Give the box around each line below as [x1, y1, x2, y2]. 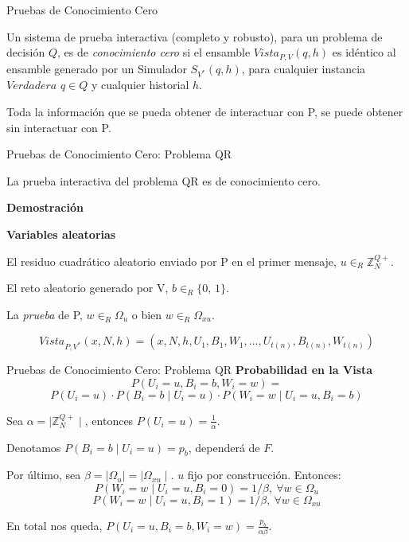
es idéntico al [332, 44, 396, 60]
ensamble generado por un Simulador [6, 60, 187, 76]
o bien [131, 306, 162, 322]
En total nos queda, [6, 517, 103, 533]
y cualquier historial [92, 76, 189, 93]
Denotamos [6, 439, 61, 455]
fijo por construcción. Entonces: [187, 466, 341, 483]
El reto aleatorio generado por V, [6, 279, 169, 296]
